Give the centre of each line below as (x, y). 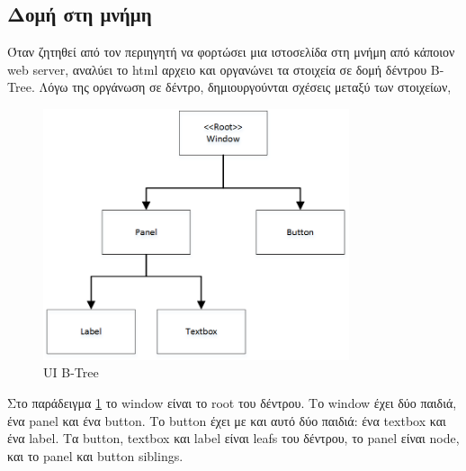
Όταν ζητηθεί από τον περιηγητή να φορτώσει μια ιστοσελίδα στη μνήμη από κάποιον (231, 52)
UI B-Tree (71, 372)
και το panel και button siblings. (95, 455)
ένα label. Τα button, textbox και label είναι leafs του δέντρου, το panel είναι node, (233, 438)
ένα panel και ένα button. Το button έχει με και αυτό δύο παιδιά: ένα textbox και (227, 420)
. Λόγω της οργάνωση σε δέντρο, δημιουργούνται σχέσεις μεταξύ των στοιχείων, (241, 87)
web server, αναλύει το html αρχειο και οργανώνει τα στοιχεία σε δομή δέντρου (217, 69)
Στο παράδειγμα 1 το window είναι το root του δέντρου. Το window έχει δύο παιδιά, (232, 402)
